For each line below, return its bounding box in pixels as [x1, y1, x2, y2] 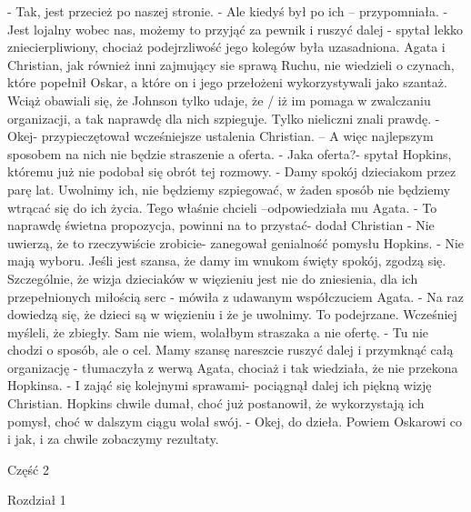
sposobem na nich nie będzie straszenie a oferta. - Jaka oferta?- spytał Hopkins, [7, 144, 452, 163]
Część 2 [7, 459, 49, 478]
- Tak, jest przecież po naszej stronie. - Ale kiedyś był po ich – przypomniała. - [7, 2, 448, 20]
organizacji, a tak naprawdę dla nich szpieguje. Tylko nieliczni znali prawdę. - [7, 108, 440, 127]
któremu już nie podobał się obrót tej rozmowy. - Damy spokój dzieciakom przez [7, 162, 456, 181]
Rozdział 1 [7, 490, 66, 509]
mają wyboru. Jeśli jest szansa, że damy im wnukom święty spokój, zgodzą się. [7, 251, 446, 270]
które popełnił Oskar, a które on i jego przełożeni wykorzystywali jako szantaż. [7, 73, 447, 92]
